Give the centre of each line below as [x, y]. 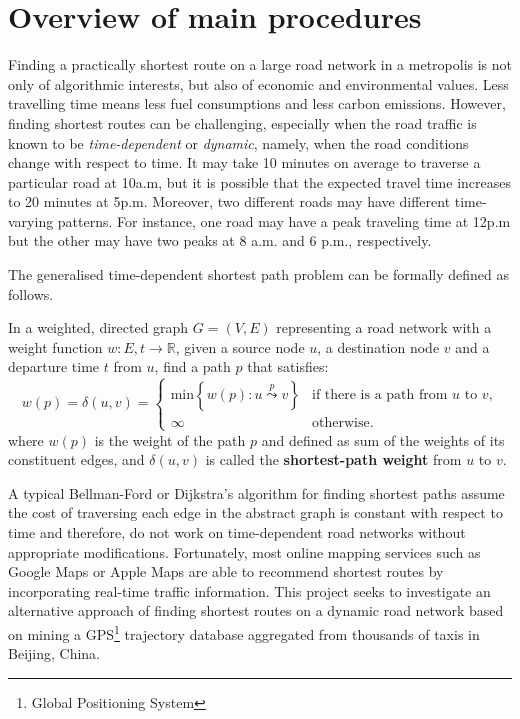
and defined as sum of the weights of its [383, 439]
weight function [55, 346]
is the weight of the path [170, 439]
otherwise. [342, 423]
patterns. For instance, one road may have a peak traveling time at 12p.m [284, 220]
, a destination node [378, 346]
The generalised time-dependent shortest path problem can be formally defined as [258, 274]
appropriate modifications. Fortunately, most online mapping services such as [244, 551]
